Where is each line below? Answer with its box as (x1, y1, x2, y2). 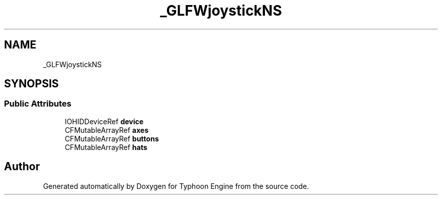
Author (4, 160, 40, 173)
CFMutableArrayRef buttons (65, 134, 159, 143)
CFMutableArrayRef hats (65, 142, 147, 152)
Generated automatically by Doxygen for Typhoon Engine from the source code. (43, 181, 309, 190)
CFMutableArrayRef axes (65, 125, 149, 134)
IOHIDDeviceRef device (65, 117, 144, 126)
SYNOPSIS (4, 77, 59, 90)
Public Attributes (4, 98, 72, 109)
